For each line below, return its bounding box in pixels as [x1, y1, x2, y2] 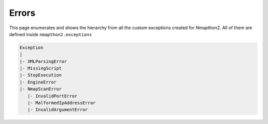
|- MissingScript [19, 66, 62, 71]
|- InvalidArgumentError [27, 107, 88, 113]
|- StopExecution [19, 72, 62, 78]
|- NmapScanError [19, 86, 62, 92]
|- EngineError [19, 79, 57, 85]
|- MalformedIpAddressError [27, 100, 96, 106]
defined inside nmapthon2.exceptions [9, 31, 92, 37]
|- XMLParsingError [19, 58, 67, 64]
